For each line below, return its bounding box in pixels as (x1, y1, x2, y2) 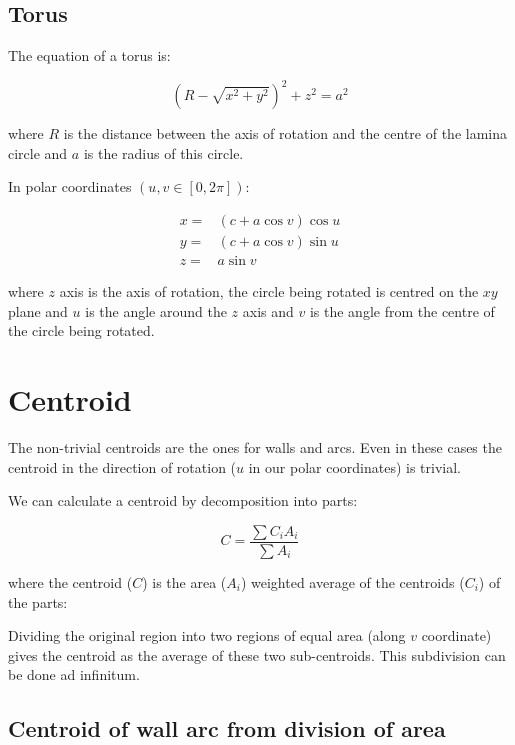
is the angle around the (85, 300, 227, 321)
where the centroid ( (8, 571, 133, 592)
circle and (8, 142, 68, 163)
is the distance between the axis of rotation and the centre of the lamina (63, 123, 508, 144)
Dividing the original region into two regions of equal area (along (8, 625, 406, 646)
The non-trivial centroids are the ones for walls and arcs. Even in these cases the (8, 437, 502, 458)
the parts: (8, 591, 68, 612)
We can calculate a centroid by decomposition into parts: (8, 490, 358, 511)
